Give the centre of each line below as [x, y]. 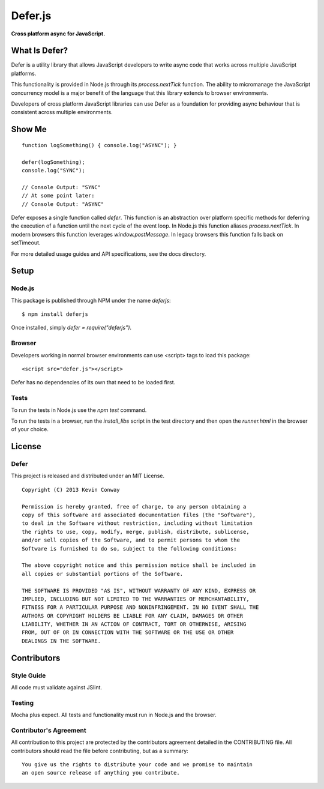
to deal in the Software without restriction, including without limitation [137, 523]
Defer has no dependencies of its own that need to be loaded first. [93, 382]
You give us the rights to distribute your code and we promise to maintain [137, 765]
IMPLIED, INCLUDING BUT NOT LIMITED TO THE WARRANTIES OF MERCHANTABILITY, [136, 599]
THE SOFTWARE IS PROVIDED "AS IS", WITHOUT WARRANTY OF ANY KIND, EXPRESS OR [139, 591]
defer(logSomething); [53, 162]
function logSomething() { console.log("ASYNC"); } [99, 145]
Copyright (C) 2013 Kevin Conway [71, 490]
